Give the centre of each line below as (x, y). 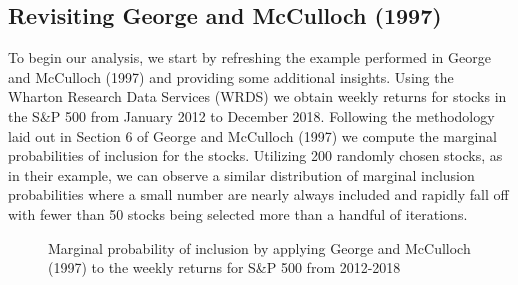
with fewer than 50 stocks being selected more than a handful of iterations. (238, 213)
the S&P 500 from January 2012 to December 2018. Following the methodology (251, 115)
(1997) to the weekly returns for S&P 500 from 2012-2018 (224, 267)
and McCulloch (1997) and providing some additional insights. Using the (231, 76)
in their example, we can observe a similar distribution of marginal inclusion (241, 174)
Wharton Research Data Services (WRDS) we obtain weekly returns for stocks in (257, 96)
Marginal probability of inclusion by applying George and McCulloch (259, 247)
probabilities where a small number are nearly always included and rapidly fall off (258, 194)
